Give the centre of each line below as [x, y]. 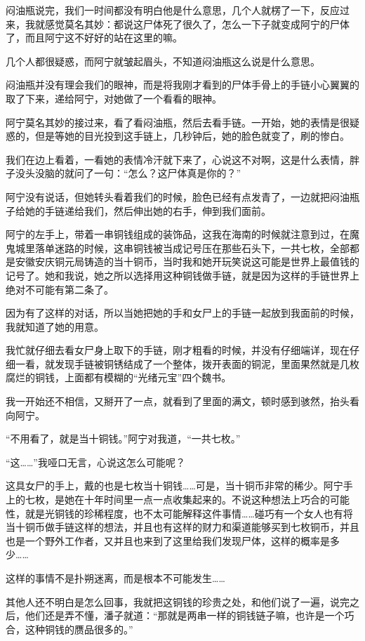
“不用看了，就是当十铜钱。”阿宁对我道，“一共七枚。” [123, 438]
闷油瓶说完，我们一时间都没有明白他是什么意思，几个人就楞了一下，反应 [173, 10]
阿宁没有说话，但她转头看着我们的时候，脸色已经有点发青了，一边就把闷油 [178, 196]
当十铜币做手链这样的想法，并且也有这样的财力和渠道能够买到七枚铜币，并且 [182, 527]
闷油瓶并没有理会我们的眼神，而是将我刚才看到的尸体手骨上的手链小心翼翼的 [182, 85]
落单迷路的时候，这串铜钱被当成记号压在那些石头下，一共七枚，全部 [192, 247]
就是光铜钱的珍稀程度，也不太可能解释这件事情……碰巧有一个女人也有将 [189, 513]
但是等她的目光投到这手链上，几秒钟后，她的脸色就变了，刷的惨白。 [192, 136]
